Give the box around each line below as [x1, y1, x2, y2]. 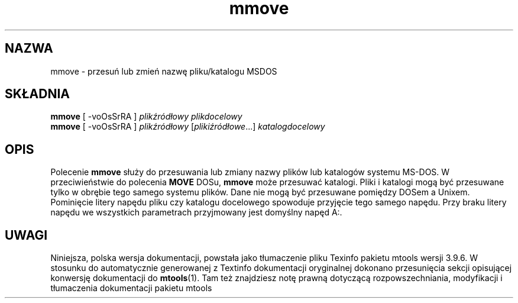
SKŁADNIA [5, 86, 70, 102]
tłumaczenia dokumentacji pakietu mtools [50, 283, 212, 294]
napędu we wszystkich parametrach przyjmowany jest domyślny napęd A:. [50, 207, 342, 218]
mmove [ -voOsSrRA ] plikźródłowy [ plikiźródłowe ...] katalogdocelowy [50, 121, 325, 132]
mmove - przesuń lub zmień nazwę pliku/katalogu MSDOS [50, 66, 277, 76]
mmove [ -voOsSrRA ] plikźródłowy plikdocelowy [50, 111, 242, 122]
